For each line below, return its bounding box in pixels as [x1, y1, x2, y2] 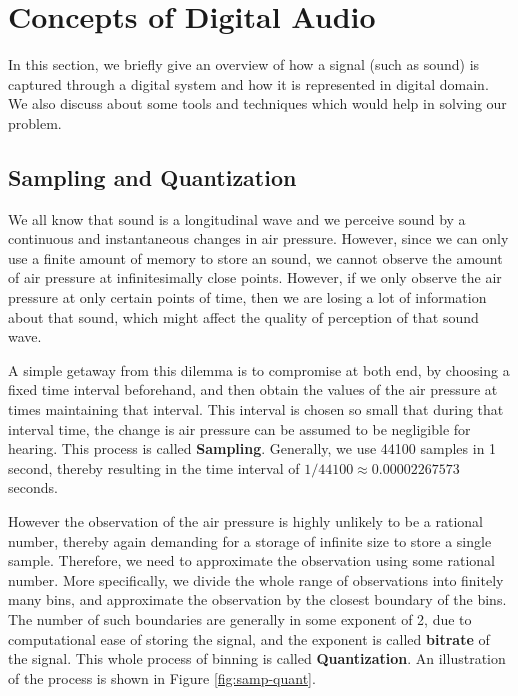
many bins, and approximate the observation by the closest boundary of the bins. [8, 589, 507, 610]
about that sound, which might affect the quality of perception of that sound [8, 306, 479, 327]
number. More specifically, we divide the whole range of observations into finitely [8, 569, 504, 590]
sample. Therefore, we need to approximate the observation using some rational [8, 550, 495, 571]
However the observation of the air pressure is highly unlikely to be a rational [8, 511, 483, 532]
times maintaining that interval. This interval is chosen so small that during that [8, 399, 504, 420]
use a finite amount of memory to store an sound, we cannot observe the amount [8, 247, 503, 268]
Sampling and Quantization [8, 161, 297, 192]
